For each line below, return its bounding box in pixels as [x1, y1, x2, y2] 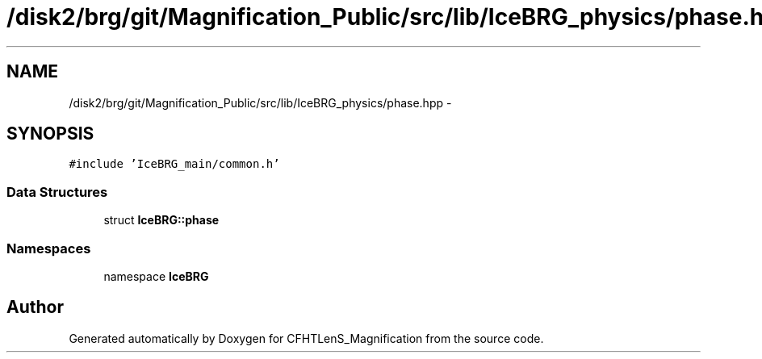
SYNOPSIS [6, 123, 94, 144]
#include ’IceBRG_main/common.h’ [69, 157, 280, 171]
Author [6, 297, 64, 318]
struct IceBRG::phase [103, 213, 220, 228]
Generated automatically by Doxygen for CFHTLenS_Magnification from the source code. [69, 331, 544, 345]
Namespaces [6, 240, 91, 257]
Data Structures [6, 183, 108, 200]
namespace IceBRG [103, 269, 209, 283]
